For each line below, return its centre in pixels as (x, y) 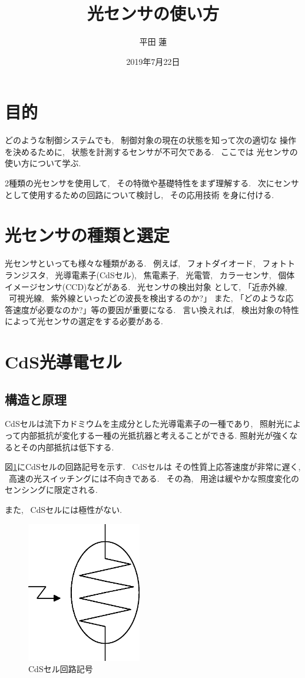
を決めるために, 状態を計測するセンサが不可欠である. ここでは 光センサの (151, 151)
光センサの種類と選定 (87, 235)
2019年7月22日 (153, 61)
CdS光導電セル (64, 362)
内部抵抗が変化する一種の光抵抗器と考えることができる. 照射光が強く (155, 435)
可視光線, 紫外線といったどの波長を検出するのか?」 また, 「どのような (147, 298)
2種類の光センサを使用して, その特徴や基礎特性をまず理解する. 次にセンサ (152, 183)
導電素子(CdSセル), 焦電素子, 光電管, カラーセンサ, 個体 (179, 274)
